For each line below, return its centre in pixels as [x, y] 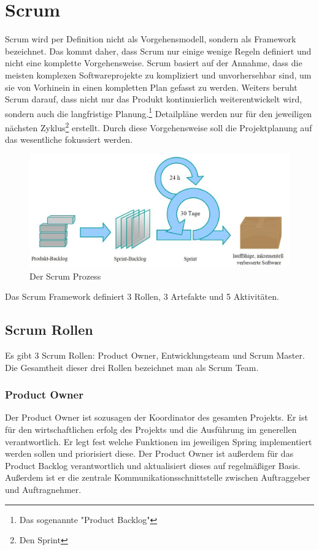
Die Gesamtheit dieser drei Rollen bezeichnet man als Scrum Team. [132, 367]
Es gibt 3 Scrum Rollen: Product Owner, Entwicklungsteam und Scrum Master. [155, 355]
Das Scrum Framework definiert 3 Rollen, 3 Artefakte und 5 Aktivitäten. [142, 296]
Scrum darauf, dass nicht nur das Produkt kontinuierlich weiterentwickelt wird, [154, 99]
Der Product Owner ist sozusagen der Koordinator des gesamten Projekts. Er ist [156, 417]
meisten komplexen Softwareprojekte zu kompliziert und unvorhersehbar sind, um [158, 74]
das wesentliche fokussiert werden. [69, 139]
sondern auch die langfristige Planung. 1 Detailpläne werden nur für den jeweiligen [159, 112]
